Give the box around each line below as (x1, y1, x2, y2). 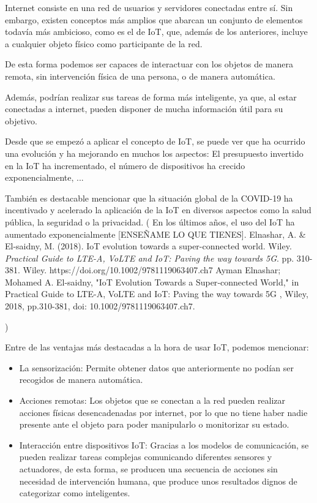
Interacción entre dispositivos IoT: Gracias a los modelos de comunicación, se (19, 438, 309, 451)
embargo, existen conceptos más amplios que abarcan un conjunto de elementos (5, 13, 303, 26)
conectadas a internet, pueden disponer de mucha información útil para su (5, 102, 283, 115)
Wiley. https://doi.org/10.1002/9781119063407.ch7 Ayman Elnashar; (23, 263, 281, 276)
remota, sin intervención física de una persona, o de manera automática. (5, 69, 275, 82)
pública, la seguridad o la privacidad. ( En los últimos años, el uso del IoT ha (5, 215, 295, 228)
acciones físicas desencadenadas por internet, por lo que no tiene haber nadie (19, 406, 308, 418)
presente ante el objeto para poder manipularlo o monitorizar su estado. (19, 418, 289, 431)
